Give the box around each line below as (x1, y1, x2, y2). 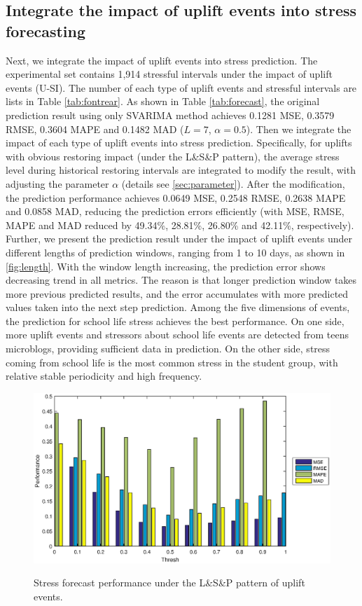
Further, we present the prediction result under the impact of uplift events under (6, 231, 353, 246)
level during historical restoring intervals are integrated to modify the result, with (6, 163, 356, 177)
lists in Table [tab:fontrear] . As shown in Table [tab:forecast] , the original (6, 94, 320, 109)
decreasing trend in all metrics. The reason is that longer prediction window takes (6, 273, 357, 287)
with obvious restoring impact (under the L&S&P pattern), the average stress (6, 149, 340, 163)
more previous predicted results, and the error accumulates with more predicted (6, 286, 349, 301)
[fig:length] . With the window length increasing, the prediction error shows (6, 259, 326, 273)
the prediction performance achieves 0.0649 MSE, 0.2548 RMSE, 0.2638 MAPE (6, 190, 346, 205)
